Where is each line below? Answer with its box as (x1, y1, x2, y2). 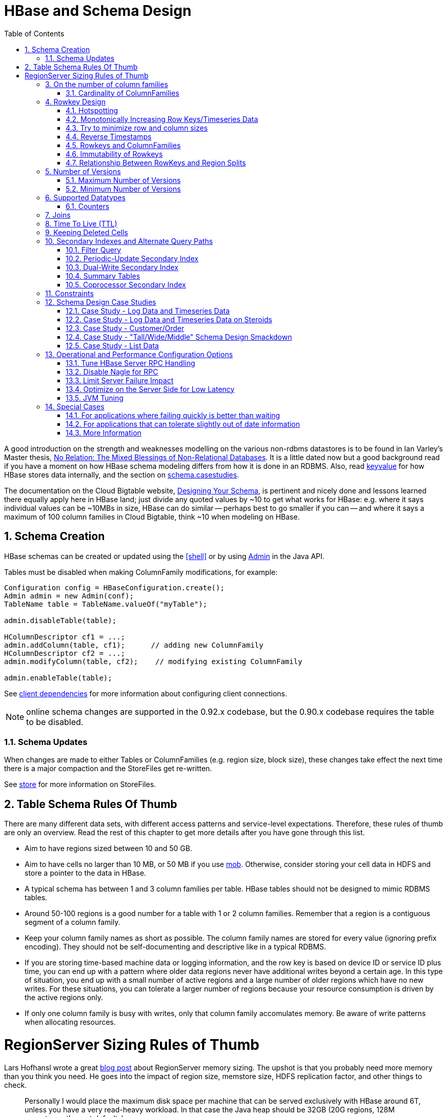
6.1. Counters (66, 201, 110, 211)
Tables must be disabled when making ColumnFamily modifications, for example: (4, 567, 278, 576)
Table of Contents (4, 29, 65, 38)
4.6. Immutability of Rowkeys (66, 149, 163, 158)
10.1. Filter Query (66, 245, 121, 254)
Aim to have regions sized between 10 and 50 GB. (25, 844, 192, 853)
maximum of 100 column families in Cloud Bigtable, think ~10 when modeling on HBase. (4, 512, 300, 521)
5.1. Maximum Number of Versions (66, 175, 181, 184)
